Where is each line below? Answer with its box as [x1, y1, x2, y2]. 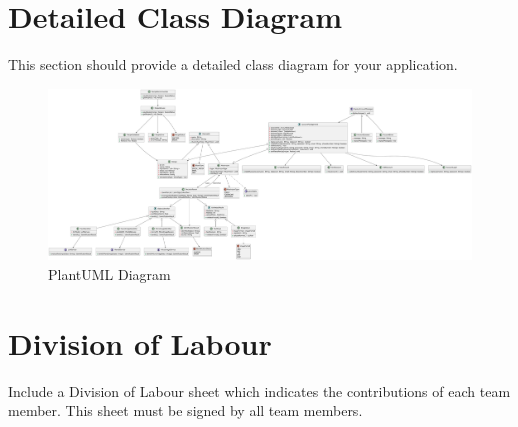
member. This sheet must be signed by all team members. [8, 400, 363, 421]
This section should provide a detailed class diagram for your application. [8, 54, 458, 75]
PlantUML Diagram [48, 263, 171, 284]
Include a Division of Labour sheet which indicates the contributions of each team [8, 380, 511, 401]
